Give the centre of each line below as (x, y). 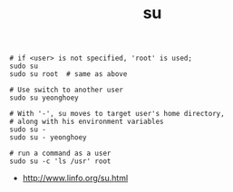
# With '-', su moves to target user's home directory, (117, 114)
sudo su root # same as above (68, 74)
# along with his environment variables (87, 122)
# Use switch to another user (67, 90)
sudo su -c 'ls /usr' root (60, 161)
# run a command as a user (60, 154)
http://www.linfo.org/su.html (75, 178)
